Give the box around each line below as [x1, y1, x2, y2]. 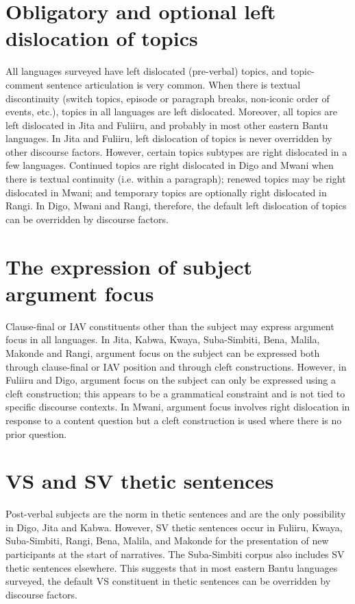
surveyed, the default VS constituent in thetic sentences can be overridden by [5, 574, 331, 588]
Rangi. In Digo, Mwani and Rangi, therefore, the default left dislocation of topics [5, 198, 347, 213]
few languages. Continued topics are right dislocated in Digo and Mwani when [5, 158, 334, 172]
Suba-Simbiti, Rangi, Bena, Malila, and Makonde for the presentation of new [5, 533, 329, 548]
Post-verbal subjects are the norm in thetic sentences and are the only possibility [5, 507, 346, 521]
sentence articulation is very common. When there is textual [47, 77, 301, 91]
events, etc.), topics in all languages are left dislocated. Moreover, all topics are [5, 104, 337, 119]
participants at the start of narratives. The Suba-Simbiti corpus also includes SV [5, 547, 345, 561]
